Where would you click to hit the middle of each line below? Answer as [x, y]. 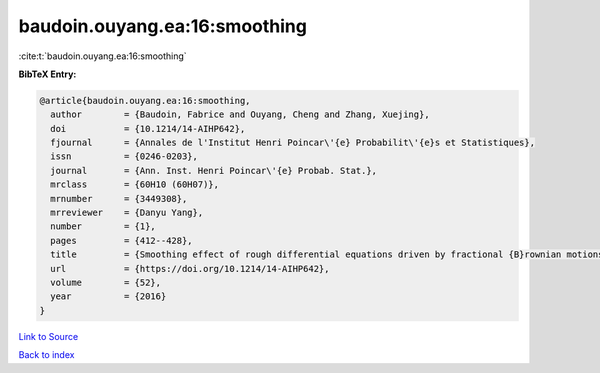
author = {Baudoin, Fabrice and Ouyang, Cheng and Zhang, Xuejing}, [240, 114]
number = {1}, [103, 226]
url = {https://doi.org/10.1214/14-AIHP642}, [190, 268]
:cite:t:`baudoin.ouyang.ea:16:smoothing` [102, 56]
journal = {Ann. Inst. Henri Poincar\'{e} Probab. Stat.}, [214, 170]
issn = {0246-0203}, [124, 156]
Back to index [46, 355]
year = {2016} [108, 296]
